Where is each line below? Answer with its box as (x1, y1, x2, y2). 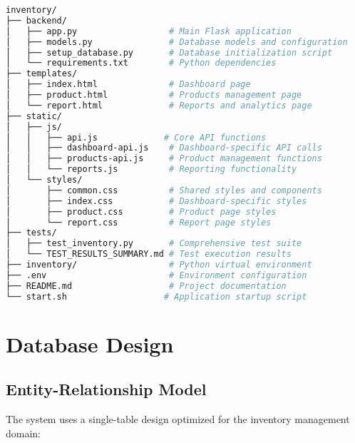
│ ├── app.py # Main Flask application (6, 26, 292, 36)
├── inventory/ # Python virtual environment (6, 260, 312, 270)
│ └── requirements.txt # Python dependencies (6, 58, 277, 68)
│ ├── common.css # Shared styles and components (6, 185, 322, 195)
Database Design (6, 329, 174, 358)
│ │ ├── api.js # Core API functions (6, 132, 267, 143)
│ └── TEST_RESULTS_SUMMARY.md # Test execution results (6, 249, 292, 260)
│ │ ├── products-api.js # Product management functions (6, 153, 322, 164)
